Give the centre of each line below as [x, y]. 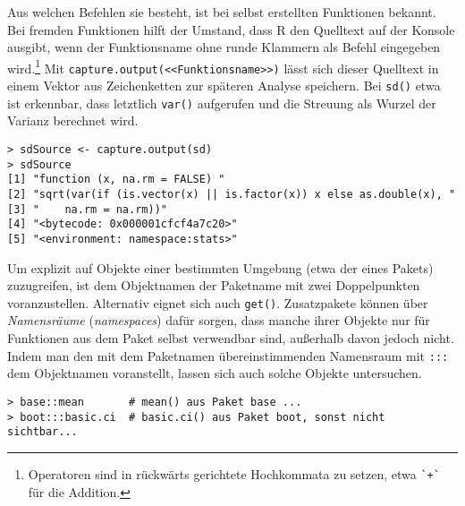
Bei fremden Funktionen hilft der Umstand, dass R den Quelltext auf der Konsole [231, 29]
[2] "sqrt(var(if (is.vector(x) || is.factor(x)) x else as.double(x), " [232, 194]
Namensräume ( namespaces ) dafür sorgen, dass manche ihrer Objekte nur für [219, 320]
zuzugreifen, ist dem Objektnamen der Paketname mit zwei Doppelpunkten [214, 285]
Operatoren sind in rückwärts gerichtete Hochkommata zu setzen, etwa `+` [234, 473]
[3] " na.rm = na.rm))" [87, 209]
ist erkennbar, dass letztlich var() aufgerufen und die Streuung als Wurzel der [222, 103]
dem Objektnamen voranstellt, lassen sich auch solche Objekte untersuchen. [215, 373]
